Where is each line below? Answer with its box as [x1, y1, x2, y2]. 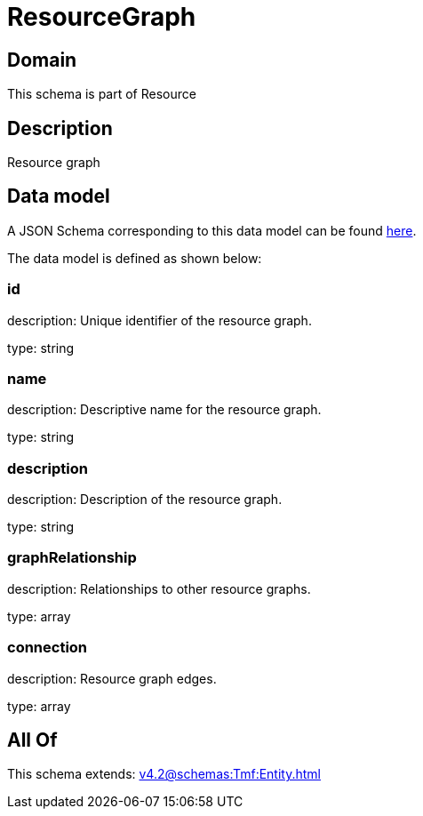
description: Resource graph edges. [7, 670, 217, 686]
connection [7, 638, 88, 657]
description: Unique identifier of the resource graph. [7, 312, 312, 328]
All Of [7, 729, 58, 752]
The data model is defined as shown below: [7, 250, 262, 266]
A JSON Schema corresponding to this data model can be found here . [7, 222, 417, 238]
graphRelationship [7, 548, 137, 567]
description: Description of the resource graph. [7, 492, 283, 508]
